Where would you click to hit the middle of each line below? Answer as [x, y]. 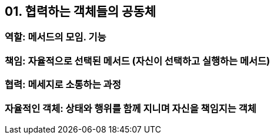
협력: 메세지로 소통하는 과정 [63, 85]
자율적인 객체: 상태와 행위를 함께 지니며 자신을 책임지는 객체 [131, 108]
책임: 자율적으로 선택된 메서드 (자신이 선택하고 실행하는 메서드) [138, 61]
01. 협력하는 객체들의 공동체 [81, 11]
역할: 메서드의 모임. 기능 [56, 37]
